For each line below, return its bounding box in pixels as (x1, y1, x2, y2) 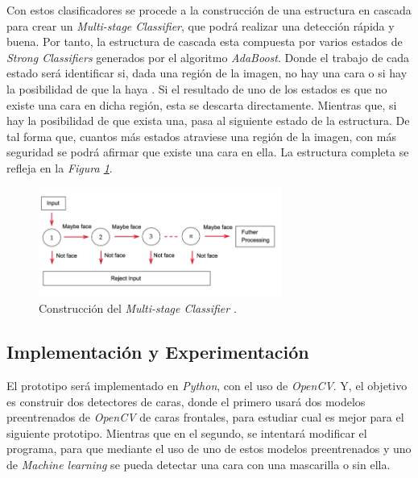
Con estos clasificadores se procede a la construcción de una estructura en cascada (6, 2, 412, 18)
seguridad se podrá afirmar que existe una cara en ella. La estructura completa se (6, 143, 409, 160)
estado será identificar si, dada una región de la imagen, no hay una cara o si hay (6, 64, 408, 81)
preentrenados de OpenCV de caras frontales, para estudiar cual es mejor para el (6, 409, 404, 426)
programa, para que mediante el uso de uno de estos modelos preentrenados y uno (6, 440, 412, 457)
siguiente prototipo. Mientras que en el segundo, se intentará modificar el (6, 424, 367, 441)
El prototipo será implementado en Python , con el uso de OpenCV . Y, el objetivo (6, 376, 408, 393)
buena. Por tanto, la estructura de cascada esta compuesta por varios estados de (6, 33, 403, 50)
